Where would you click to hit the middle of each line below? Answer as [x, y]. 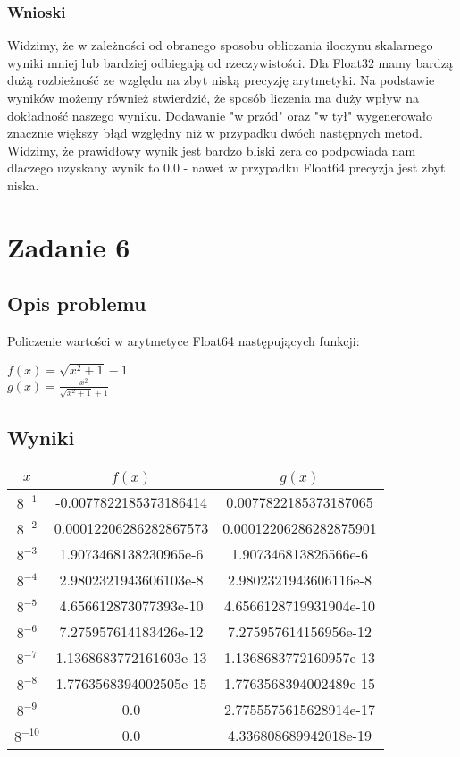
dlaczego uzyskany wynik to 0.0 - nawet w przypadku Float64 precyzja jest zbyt [226, 168]
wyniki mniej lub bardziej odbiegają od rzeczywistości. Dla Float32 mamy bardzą [230, 62]
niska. [23, 185]
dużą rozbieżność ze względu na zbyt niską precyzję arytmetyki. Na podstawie [221, 80]
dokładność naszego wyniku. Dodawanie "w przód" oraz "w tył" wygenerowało [220, 115]
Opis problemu [77, 303]
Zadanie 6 [69, 246]
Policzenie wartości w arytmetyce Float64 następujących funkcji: [184, 341]
